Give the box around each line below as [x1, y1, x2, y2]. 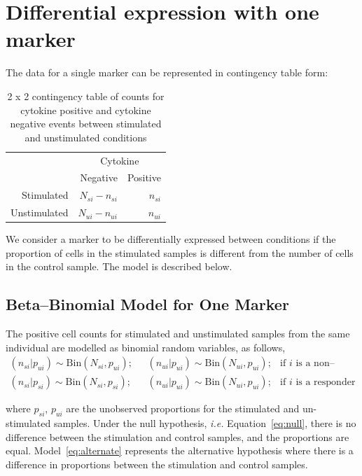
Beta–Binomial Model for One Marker [6, 293, 289, 315]
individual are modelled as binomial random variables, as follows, [6, 339, 286, 354]
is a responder [295, 377, 356, 388]
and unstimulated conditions [25, 129, 147, 144]
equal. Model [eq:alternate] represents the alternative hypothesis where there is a [6, 443, 354, 458]
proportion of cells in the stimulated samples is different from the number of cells [6, 245, 354, 260]
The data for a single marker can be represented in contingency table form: [6, 65, 328, 80]
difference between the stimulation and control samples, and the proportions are [6, 429, 349, 444]
